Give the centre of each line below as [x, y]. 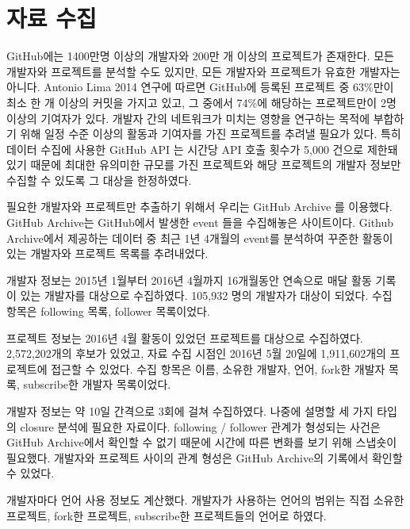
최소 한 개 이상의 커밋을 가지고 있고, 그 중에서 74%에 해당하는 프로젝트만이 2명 [201, 102]
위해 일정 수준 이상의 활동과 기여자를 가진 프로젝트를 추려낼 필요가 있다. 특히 [211, 134]
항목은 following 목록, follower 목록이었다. [108, 311]
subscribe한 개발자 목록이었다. [97, 384]
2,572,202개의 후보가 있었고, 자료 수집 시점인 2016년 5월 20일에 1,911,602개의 [196, 353]
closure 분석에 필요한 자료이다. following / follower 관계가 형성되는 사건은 [200, 426]
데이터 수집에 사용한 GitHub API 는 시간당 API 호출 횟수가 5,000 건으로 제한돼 [202, 149]
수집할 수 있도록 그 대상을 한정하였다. [99, 180]
